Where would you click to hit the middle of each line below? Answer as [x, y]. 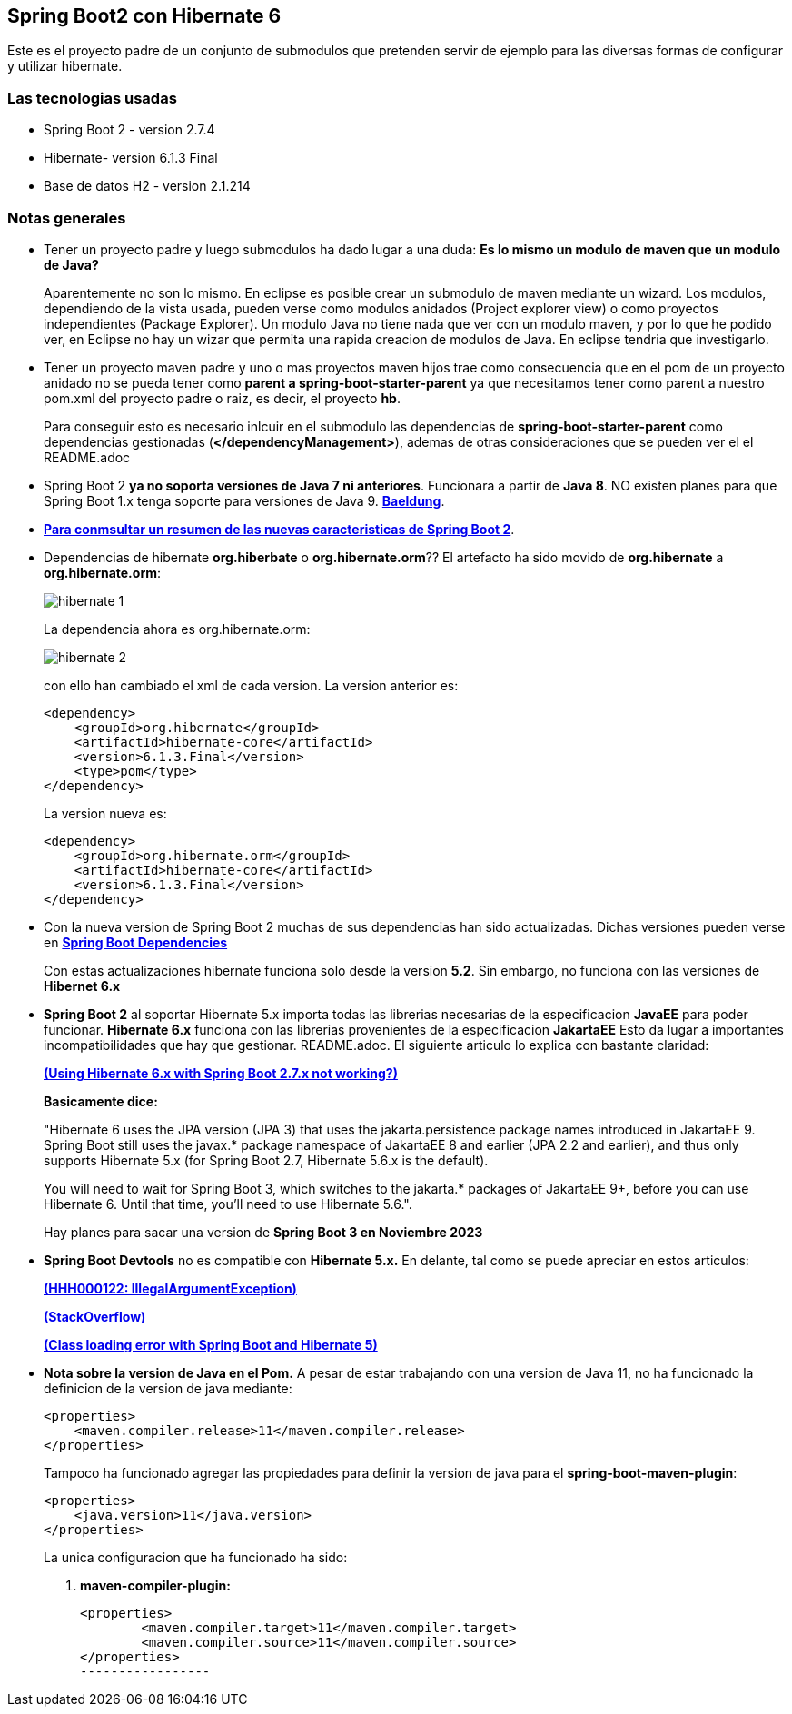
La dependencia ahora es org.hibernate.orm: [177, 629]
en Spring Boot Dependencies [136, 942]
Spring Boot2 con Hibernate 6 [144, 16]
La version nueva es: [105, 813]
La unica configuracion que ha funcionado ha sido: [196, 1557]
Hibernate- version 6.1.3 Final [131, 158]
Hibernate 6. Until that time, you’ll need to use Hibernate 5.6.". [228, 1204]
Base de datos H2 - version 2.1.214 [147, 186]
